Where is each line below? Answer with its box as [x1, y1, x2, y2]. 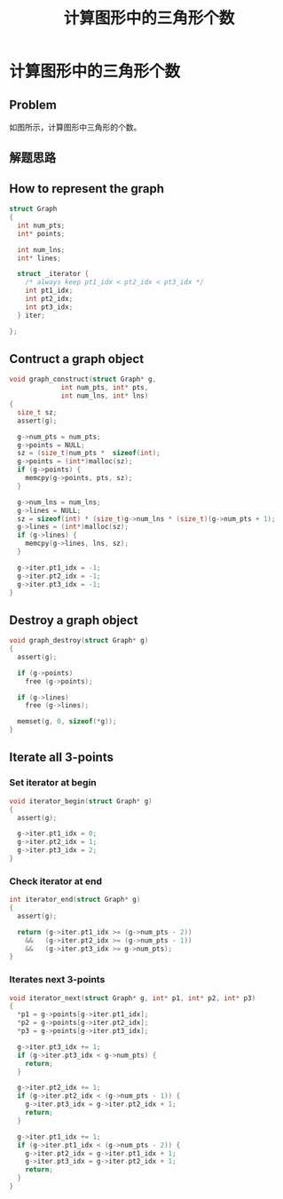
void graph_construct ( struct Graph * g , [9, 375, 157, 384]
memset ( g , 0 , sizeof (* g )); [17, 717, 117, 726]
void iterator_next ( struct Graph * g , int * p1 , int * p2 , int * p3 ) [9, 993, 256, 1003]
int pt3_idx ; [25, 303, 74, 312]
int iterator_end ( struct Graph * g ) [9, 895, 141, 904]
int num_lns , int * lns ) [60, 391, 149, 400]
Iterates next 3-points [9, 974, 106, 986]
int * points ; [17, 229, 66, 238]
